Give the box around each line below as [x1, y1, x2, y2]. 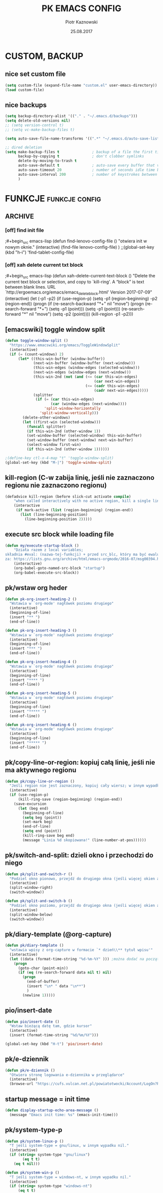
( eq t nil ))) [14, 1161, 40, 1166]
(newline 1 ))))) [22, 992, 55, 998]
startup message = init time [5, 1095, 90, 1103]
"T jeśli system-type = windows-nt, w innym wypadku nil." [9, 1175, 131, 1179]
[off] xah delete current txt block [5, 261, 83, 268]
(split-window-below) [9, 912, 53, 917]
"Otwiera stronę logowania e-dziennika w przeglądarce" [9, 1072, 125, 1077]
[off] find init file [5, 227, 45, 234]
